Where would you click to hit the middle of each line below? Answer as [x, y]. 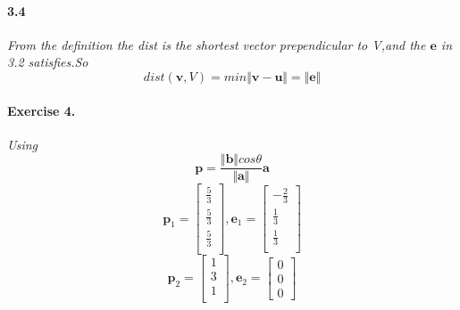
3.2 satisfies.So [48, 62]
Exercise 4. [42, 110]
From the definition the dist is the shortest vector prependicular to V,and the [217, 44]
